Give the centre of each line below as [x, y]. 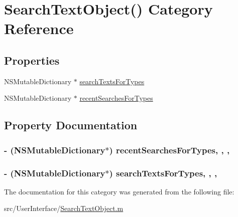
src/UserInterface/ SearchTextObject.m [64, 208]
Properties [32, 60]
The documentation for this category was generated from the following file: [119, 191]
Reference [39, 28]
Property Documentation [71, 125]
